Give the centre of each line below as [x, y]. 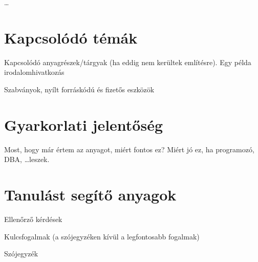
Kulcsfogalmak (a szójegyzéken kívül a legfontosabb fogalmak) [102, 236]
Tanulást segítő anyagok [90, 194]
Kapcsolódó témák [71, 37]
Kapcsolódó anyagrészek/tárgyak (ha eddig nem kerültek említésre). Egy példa [128, 62]
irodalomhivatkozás [34, 72]
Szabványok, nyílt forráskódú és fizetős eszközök [79, 89]
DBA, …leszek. [27, 159]
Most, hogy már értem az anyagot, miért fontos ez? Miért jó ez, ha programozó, [129, 149]
